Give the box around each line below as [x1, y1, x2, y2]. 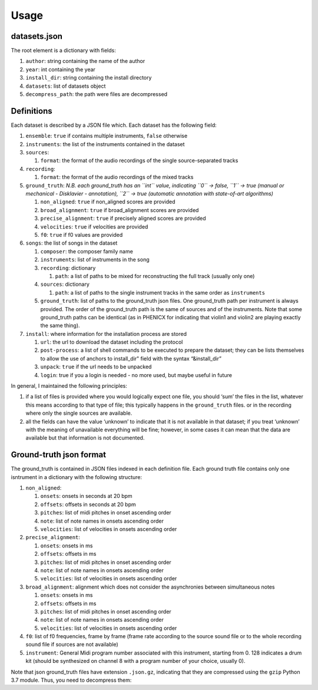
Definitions [11, 106, 52, 116]
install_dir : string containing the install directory [25, 74, 152, 81]
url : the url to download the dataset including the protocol [40, 339, 183, 346]
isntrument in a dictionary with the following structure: [11, 473, 143, 480]
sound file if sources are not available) [25, 641, 119, 648]
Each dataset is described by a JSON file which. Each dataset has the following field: [11, 121, 217, 128]
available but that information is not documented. [25, 434, 145, 441]
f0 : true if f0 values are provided [40, 232, 123, 238]
